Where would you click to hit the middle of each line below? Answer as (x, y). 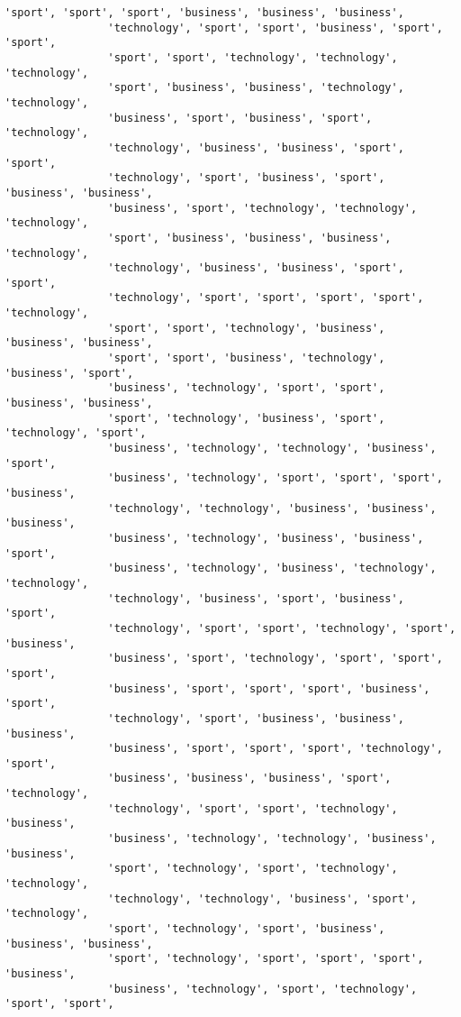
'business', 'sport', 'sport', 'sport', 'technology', (275, 749)
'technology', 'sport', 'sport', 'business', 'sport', (275, 27)
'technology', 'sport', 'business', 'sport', (246, 178)
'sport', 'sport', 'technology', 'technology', (253, 57)
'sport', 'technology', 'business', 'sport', (246, 418)
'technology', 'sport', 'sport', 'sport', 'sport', (266, 298)
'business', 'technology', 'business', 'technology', (272, 568)
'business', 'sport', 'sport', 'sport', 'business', (269, 688)
